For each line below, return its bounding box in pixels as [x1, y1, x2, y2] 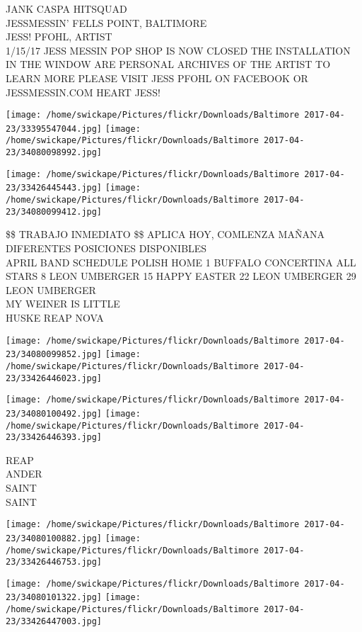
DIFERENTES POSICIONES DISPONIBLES [6, 241, 207, 255]
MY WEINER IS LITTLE [6, 296, 120, 311]
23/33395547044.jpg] [6, 123, 103, 134]
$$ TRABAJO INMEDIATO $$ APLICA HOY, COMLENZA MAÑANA [6, 227, 325, 242]
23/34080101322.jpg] [6, 592, 103, 603]
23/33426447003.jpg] [6, 616, 103, 626]
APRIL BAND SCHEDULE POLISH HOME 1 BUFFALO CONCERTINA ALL [6, 254, 356, 269]
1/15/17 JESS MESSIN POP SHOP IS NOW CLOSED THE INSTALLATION [6, 43, 351, 57]
